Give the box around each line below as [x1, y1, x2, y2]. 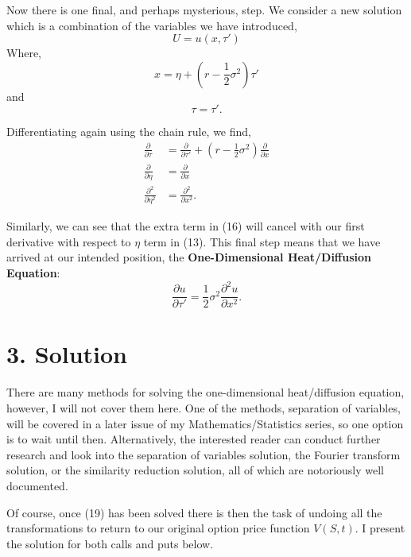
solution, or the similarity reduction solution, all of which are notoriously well [6, 462, 384, 478]
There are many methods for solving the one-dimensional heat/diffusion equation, [6, 384, 405, 400]
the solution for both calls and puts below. [6, 535, 214, 551]
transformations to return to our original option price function [6, 520, 310, 536]
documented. [6, 477, 68, 493]
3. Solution [6, 338, 128, 370]
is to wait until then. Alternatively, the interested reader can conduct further [6, 431, 381, 447]
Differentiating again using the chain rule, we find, [6, 123, 251, 140]
